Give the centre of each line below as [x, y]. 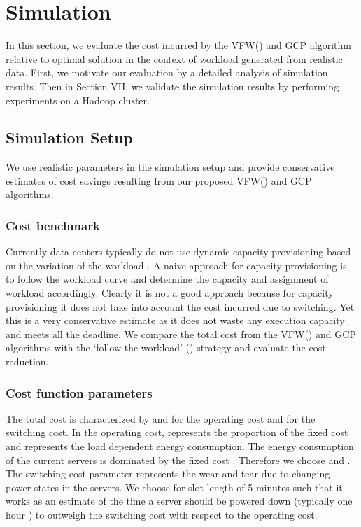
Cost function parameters [79, 392]
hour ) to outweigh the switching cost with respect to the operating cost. [162, 515]
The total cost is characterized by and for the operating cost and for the [161, 418]
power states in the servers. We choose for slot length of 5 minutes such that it [174, 487]
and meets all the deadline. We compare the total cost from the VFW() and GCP [181, 333]
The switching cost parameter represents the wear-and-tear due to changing [168, 473]
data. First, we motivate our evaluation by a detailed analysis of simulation [167, 72]
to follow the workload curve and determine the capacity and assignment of [167, 279]
